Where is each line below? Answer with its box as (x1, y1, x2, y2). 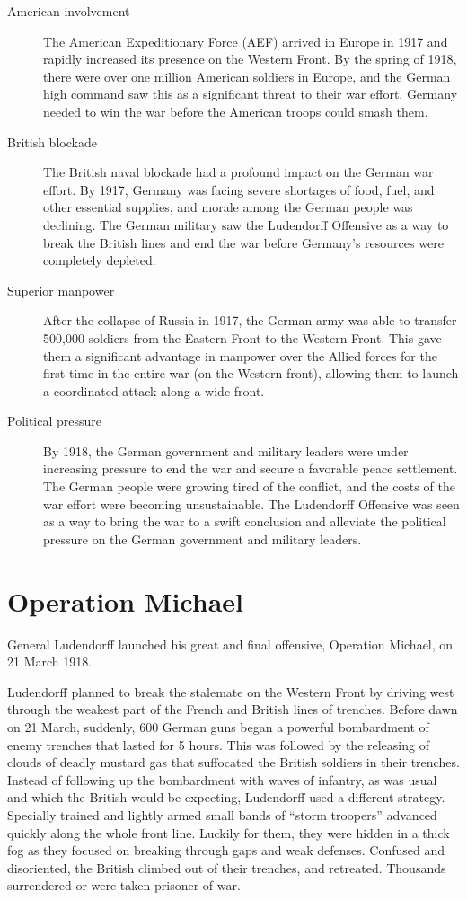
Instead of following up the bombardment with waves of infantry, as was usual (7, 770, 437, 789)
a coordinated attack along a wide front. (43, 381, 265, 400)
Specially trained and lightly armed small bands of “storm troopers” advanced (7, 805, 437, 824)
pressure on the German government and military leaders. (43, 529, 362, 548)
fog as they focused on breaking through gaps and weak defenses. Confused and (7, 841, 445, 860)
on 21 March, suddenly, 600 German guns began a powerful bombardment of (7, 717, 429, 736)
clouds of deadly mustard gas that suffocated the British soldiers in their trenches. (7, 753, 460, 772)
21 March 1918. (7, 652, 93, 671)
